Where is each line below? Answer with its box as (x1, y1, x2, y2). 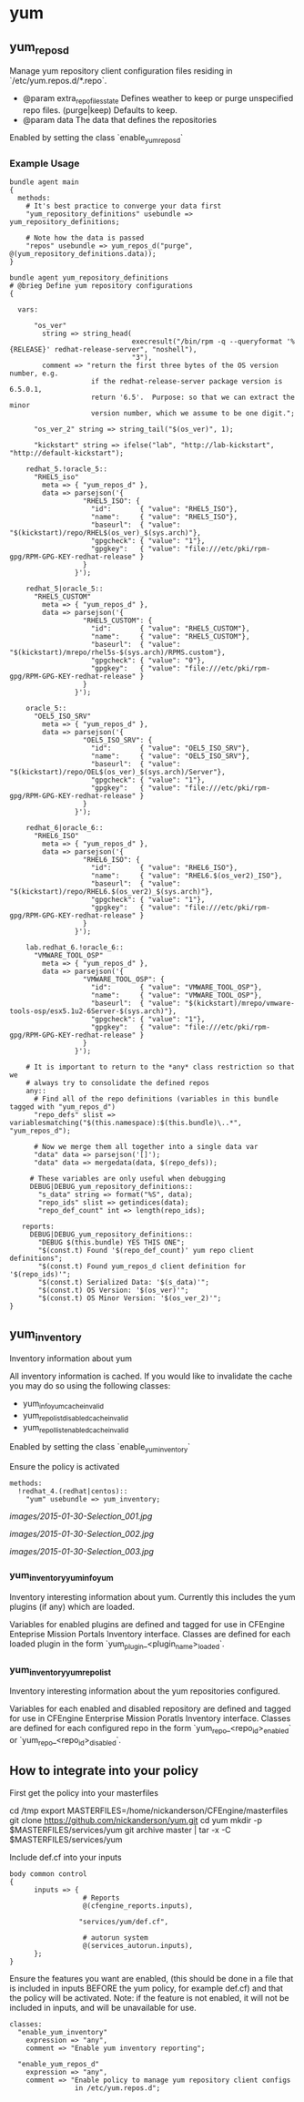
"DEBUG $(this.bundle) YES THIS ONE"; (37, 1238, 185, 1247)
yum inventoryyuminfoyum (9, 1569, 114, 1584)
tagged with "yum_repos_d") (9, 1102, 117, 1112)
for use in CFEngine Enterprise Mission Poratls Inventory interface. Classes (9, 1713, 291, 1724)
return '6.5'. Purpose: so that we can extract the (90, 393, 296, 403)
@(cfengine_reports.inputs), (82, 1901, 194, 1911)
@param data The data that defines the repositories (22, 114, 217, 125)
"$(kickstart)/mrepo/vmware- (184, 999, 296, 1009)
